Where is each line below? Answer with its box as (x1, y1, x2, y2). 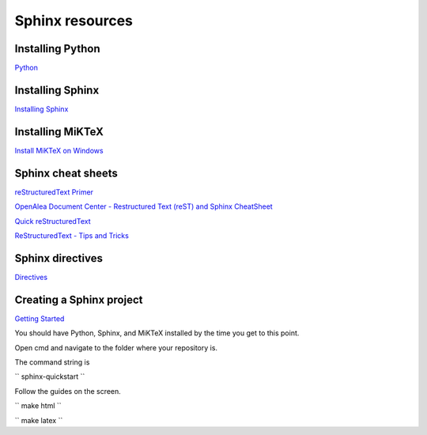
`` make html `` (14, 401, 62, 410)
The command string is (14, 357, 90, 367)
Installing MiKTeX (14, 125, 104, 138)
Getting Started (14, 313, 65, 323)
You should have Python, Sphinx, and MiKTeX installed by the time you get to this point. (14, 328, 300, 338)
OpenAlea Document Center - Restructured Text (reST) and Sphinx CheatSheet (14, 202, 273, 211)
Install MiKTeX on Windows (14, 146, 104, 155)
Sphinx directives (14, 252, 103, 265)
